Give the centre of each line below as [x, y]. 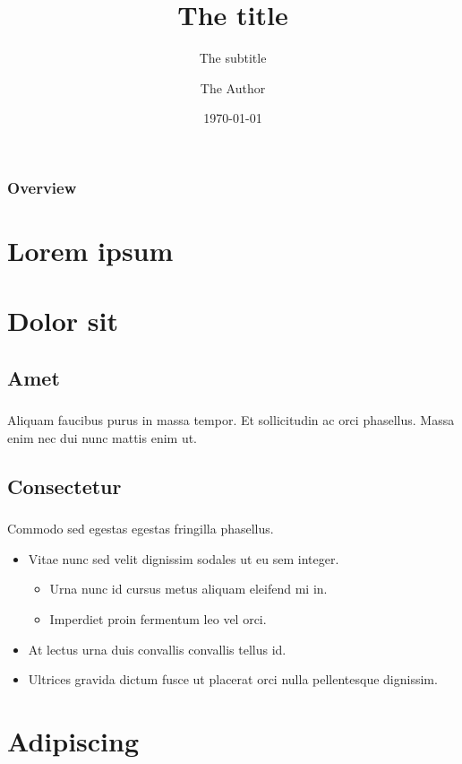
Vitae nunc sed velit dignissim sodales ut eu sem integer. [184, 558]
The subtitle [233, 58]
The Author [233, 87]
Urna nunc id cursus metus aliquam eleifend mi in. [188, 589]
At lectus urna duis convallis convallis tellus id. [157, 649]
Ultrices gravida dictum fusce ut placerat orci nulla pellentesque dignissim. [233, 679]
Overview [42, 187]
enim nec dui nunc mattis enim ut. [103, 437]
